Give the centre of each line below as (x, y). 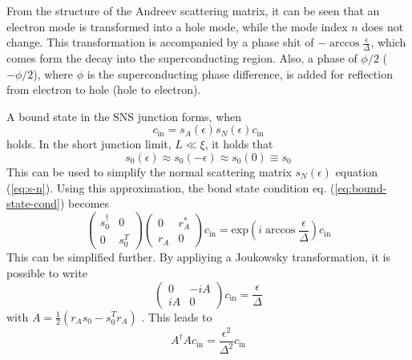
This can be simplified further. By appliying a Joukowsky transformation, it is (198, 257)
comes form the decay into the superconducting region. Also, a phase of (182, 58)
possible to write (47, 272)
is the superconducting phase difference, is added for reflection (240, 73)
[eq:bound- (361, 187)
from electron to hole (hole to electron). (104, 89)
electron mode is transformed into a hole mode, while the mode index (177, 26)
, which (388, 42)
